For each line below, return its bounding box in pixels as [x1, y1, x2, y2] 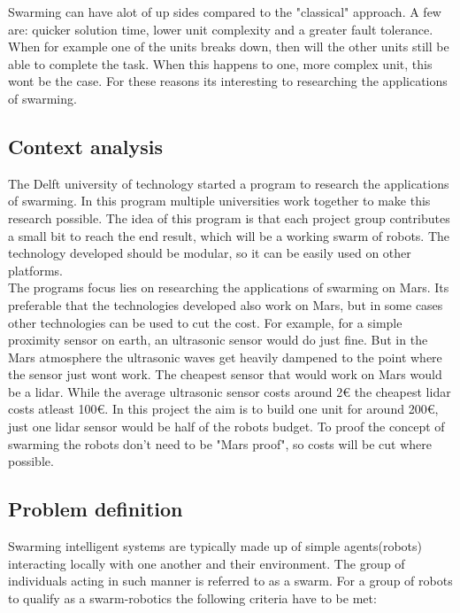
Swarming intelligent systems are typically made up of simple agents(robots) [8, 537, 423, 555]
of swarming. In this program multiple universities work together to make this [8, 191, 431, 210]
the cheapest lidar [354, 382, 451, 400]
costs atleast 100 [8, 400, 97, 418]
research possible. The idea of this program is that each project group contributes [8, 208, 450, 227]
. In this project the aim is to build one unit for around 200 [104, 400, 427, 418]
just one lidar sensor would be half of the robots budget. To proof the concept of [8, 417, 445, 436]
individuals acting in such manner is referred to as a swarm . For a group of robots [8, 571, 453, 590]
